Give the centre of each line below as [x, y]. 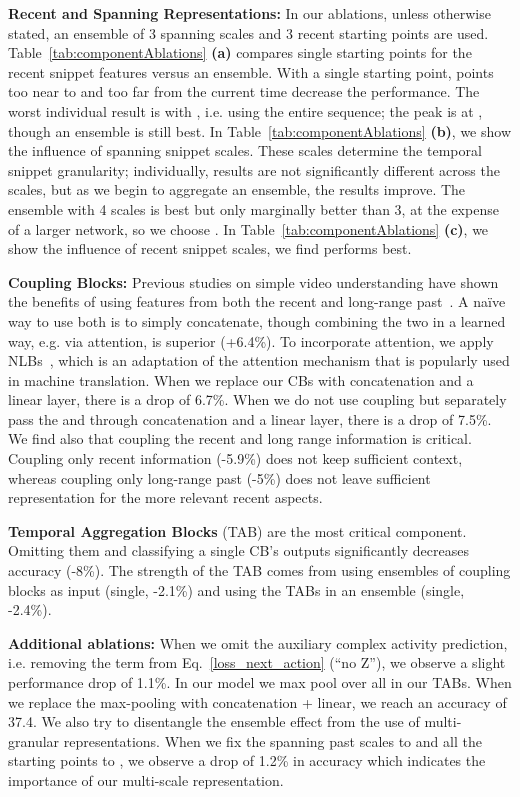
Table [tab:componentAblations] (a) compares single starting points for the [240, 52]
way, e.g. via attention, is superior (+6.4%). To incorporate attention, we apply [251, 340]
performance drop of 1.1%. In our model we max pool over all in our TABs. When [260, 682]
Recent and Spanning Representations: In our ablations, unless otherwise [249, 13]
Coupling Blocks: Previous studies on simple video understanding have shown [253, 281]
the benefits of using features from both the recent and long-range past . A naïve [257, 301]
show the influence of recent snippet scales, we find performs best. [210, 248]
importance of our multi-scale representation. [146, 779]
